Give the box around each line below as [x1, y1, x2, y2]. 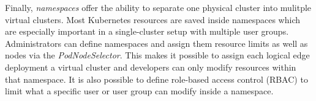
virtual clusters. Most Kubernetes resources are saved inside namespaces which [5, 13, 301, 26]
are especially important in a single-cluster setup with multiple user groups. [5, 25, 289, 38]
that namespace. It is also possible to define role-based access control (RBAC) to [5, 72, 308, 85]
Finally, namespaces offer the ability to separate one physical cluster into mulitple [5, 1, 312, 13]
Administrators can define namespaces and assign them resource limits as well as [5, 37, 308, 49]
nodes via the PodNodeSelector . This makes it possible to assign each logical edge [5, 49, 310, 61]
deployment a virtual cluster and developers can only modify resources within [5, 60, 296, 73]
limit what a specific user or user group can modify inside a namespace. [5, 85, 274, 97]
